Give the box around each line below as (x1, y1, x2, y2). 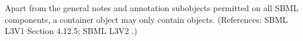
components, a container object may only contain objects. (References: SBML (5, 13, 288, 25)
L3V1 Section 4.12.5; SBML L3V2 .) (5, 25, 138, 37)
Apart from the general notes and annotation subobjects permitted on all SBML (5, 2, 299, 13)
